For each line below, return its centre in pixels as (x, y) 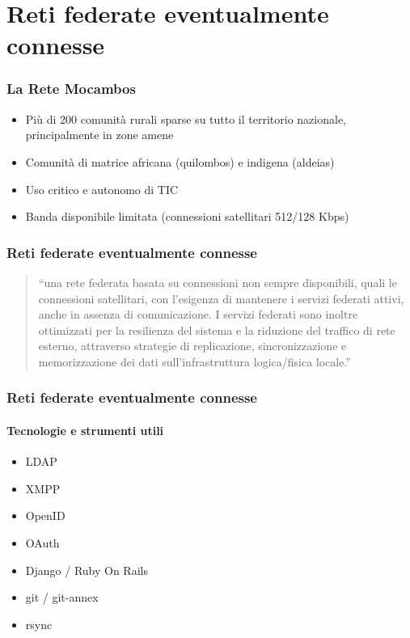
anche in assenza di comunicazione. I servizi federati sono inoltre (198, 314)
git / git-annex (62, 597)
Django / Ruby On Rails (87, 570)
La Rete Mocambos (71, 89)
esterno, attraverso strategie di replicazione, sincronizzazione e (192, 346)
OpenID (45, 515)
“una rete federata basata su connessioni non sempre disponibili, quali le (218, 282)
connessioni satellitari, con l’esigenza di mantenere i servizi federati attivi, (221, 298)
